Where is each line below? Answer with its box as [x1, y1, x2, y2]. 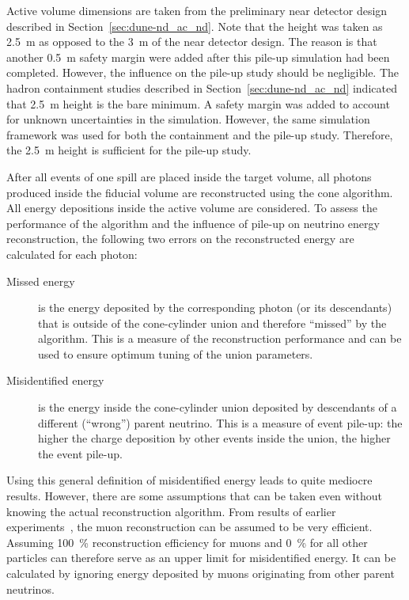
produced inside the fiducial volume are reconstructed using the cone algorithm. [6, 184, 393, 200]
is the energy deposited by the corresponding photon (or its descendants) [38, 299, 392, 316]
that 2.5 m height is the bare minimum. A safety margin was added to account [6, 95, 390, 112]
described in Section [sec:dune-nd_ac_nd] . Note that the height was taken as [6, 17, 383, 34]
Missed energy [6, 272, 75, 289]
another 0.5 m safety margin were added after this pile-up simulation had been [6, 48, 390, 65]
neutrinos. [6, 580, 55, 597]
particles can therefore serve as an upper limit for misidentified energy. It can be [6, 549, 396, 566]
